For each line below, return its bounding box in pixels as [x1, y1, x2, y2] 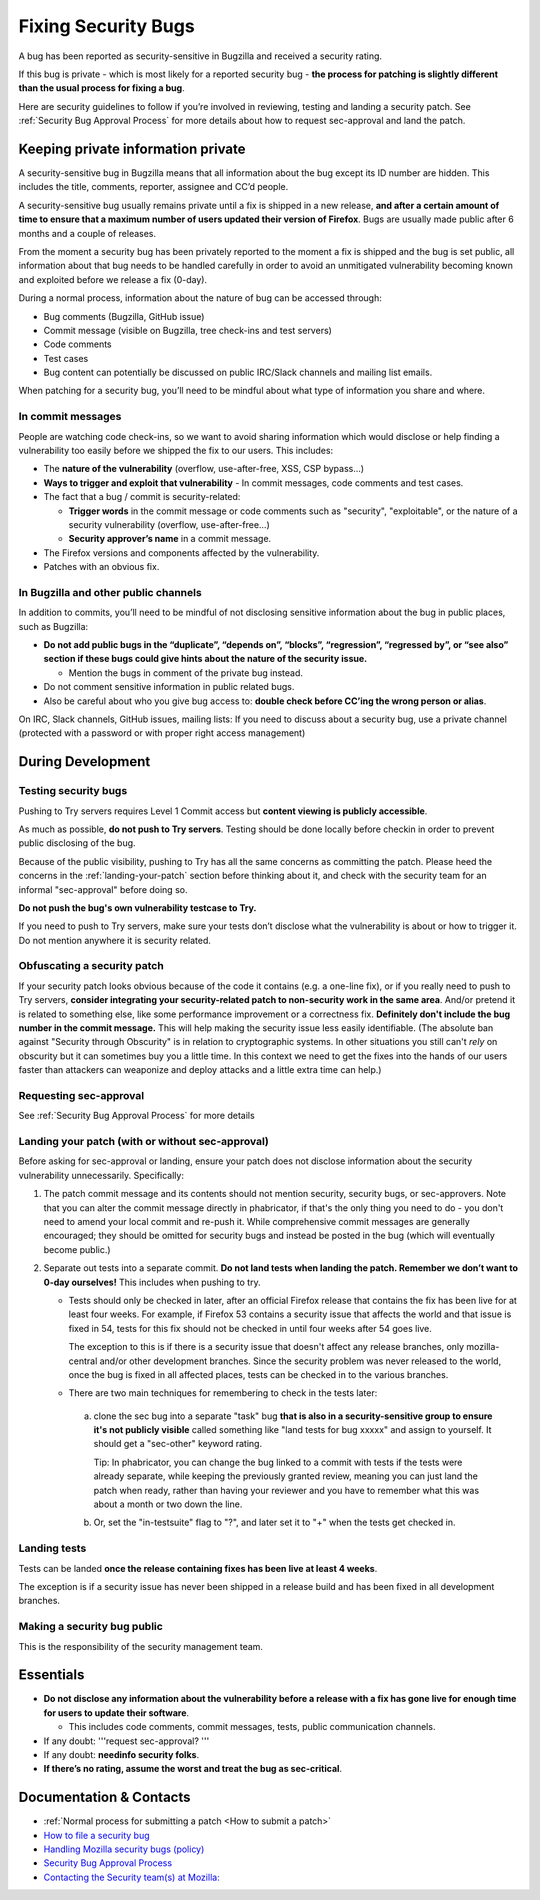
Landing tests [18, 1541, 87, 1555]
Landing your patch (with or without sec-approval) [18, 1135, 270, 1149]
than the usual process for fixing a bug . [18, 82, 185, 94]
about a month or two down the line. [93, 1498, 243, 1510]
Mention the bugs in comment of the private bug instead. [68, 666, 304, 679]
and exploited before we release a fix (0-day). [18, 273, 208, 285]
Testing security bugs [18, 784, 128, 798]
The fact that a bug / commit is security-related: [43, 491, 241, 503]
